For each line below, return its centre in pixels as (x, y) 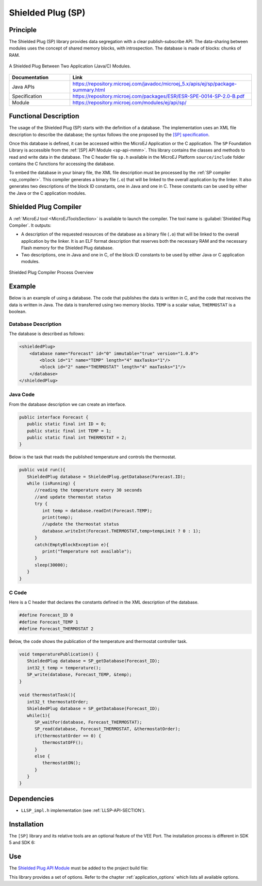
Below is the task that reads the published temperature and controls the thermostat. (93, 457)
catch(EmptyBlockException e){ (72, 544)
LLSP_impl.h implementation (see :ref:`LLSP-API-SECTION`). (83, 810)
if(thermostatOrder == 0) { (68, 736)
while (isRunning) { (51, 484)
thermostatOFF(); (63, 743)
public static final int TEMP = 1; (69, 431)
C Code (18, 592)
